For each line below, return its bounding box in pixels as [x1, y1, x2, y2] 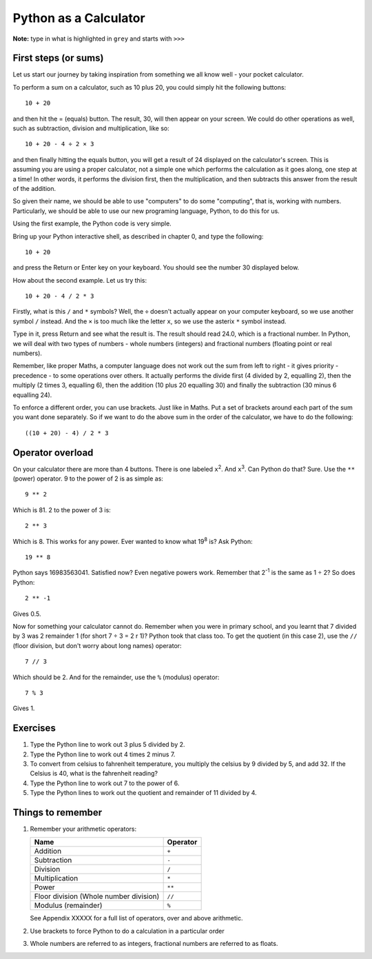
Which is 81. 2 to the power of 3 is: [12, 505, 112, 514]
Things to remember [12, 807, 103, 818]
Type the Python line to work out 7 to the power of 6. [30, 779, 180, 787]
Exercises [12, 723, 56, 734]
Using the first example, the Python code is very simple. [12, 219, 172, 228]
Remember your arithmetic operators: [30, 825, 137, 834]
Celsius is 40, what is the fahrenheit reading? [30, 769, 158, 778]
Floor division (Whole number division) [34, 891, 160, 901]
